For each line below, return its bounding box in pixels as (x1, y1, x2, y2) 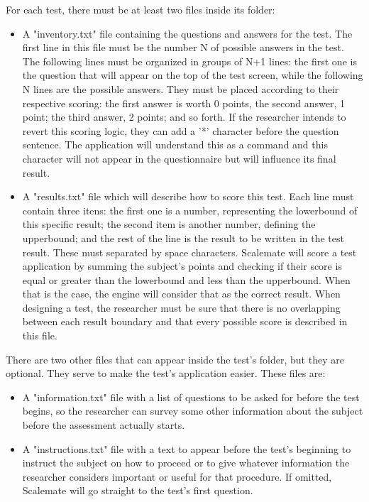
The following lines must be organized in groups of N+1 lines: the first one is (22, 53, 357, 68)
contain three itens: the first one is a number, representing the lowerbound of (22, 202, 358, 217)
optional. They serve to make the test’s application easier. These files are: (6, 366, 326, 381)
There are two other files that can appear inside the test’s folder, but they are (6, 351, 344, 366)
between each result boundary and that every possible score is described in (22, 314, 348, 329)
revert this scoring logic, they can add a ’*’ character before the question (22, 123, 339, 138)
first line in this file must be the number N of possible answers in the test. (22, 40, 344, 55)
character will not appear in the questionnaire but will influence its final (22, 151, 336, 165)
